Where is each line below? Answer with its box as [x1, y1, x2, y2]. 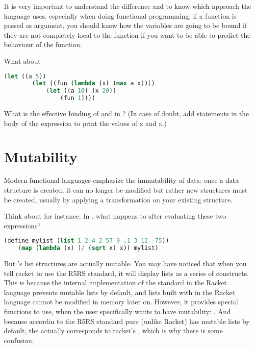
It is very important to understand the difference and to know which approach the [4, 1, 251, 11]
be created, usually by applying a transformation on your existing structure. [4, 194, 233, 204]
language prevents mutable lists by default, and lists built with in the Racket [4, 287, 235, 297]
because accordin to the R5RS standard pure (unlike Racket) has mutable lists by [4, 316, 250, 326]
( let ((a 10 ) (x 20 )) [46, 87, 117, 95]
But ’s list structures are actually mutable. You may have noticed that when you [4, 258, 247, 269]
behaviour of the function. [4, 39, 82, 50]
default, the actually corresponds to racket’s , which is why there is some [4, 325, 223, 336]
